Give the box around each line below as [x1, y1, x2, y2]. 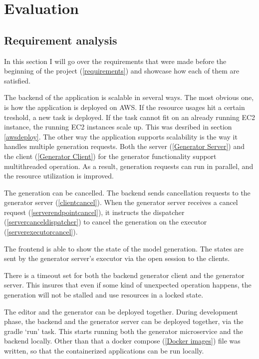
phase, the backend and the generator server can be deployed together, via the [4, 316, 244, 326]
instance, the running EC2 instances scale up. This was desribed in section [4, 121, 232, 132]
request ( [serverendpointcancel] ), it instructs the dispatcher [4, 206, 185, 217]
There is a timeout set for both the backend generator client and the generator [4, 269, 245, 280]
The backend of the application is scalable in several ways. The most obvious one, [4, 92, 254, 102]
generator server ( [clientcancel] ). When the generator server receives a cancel [4, 197, 238, 207]
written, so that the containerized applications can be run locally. [4, 345, 204, 356]
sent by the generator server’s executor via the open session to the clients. [4, 253, 230, 263]
